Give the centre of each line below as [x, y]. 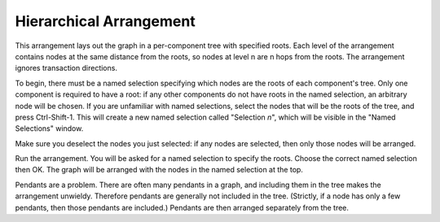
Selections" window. [49, 128]
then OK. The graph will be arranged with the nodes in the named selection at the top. [159, 170]
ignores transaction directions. [66, 68]
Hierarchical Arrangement [105, 21]
